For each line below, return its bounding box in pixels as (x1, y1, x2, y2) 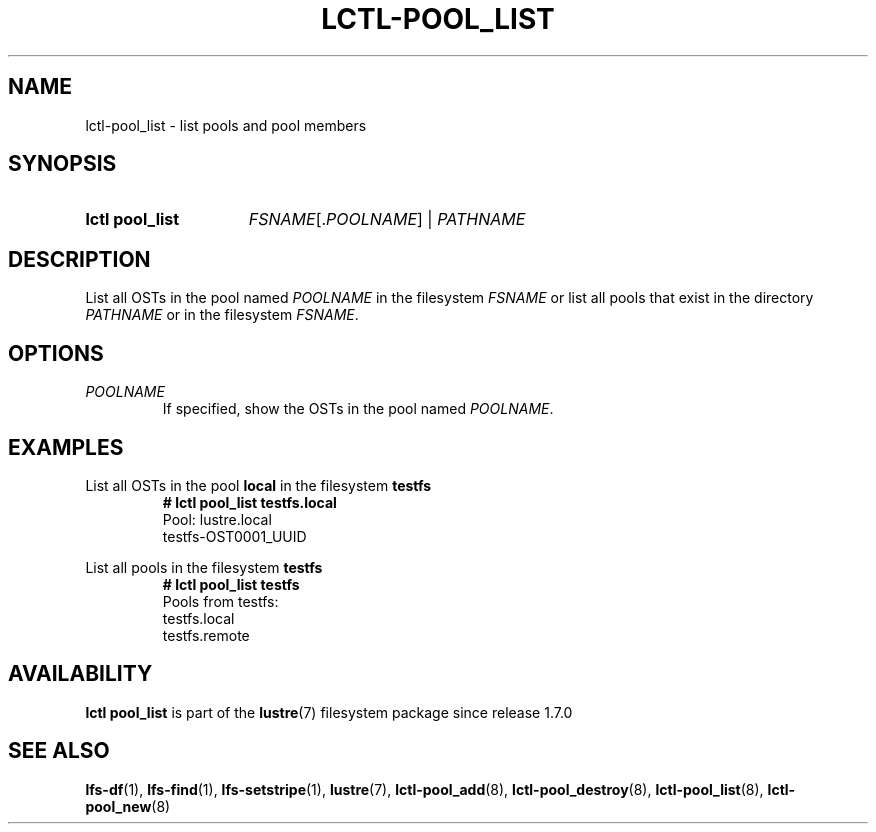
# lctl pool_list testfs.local (162, 493, 337, 511)
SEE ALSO (8, 738, 110, 764)
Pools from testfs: (162, 592, 279, 610)
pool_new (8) (85, 797, 171, 815)
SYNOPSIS (8, 151, 117, 177)
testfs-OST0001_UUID (162, 527, 307, 545)
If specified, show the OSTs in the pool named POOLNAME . (162, 400, 554, 418)
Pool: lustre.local (162, 510, 272, 528)
